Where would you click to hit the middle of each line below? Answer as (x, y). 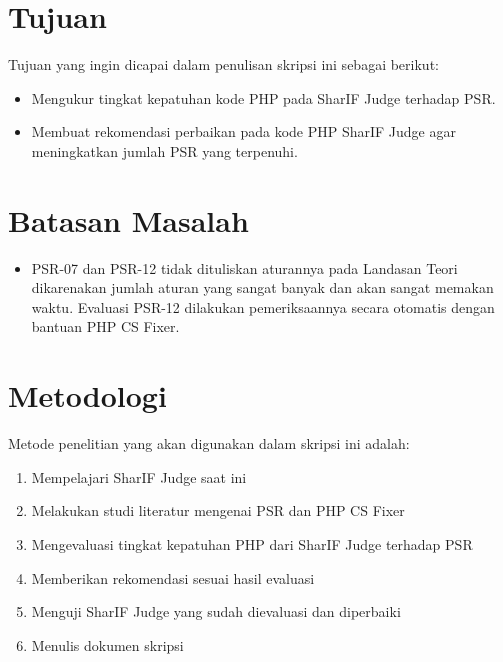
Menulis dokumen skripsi (107, 644)
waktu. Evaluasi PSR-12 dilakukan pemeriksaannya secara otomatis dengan (263, 306)
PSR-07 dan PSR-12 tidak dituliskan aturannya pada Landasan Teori (244, 267)
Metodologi (87, 395)
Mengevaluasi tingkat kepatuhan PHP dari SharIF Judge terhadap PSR (252, 543)
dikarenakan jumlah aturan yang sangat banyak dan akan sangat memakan (262, 287)
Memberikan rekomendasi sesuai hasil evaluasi (173, 577)
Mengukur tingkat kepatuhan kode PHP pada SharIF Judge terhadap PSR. (263, 97)
